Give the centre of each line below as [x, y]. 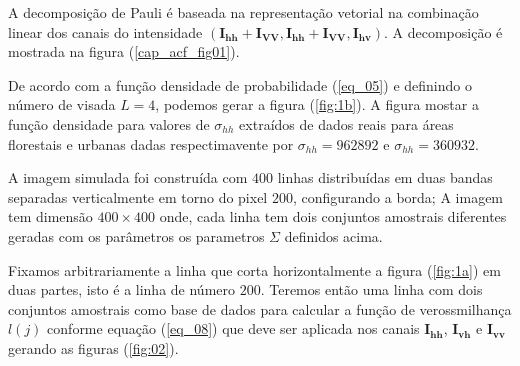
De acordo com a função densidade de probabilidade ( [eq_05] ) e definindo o [240, 84]
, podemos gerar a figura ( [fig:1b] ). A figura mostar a [317, 104]
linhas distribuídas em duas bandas [385, 177]
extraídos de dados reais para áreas [346, 123]
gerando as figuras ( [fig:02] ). [93, 347]
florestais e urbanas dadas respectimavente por [151, 143]
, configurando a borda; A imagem [398, 196]
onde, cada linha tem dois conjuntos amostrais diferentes [333, 216]
